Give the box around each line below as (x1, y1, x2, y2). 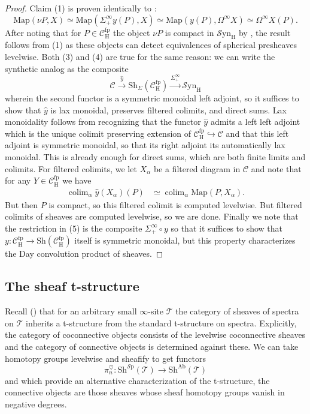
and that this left (226, 127, 289, 139)
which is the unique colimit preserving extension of (5, 127, 192, 139)
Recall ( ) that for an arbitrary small (5, 305, 137, 317)
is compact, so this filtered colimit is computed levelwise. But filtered (48, 198, 302, 211)
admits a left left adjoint (210, 115, 300, 128)
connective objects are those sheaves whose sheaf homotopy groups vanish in (5, 386, 285, 398)
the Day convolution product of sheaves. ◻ (5, 247, 163, 260)
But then (5, 198, 38, 211)
